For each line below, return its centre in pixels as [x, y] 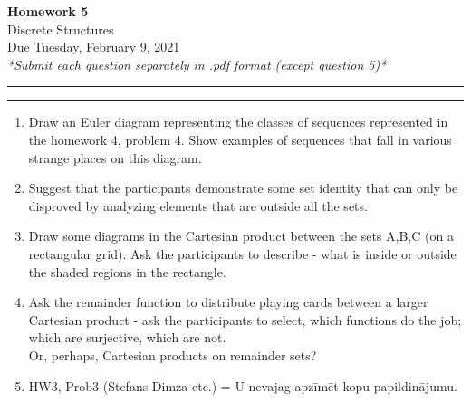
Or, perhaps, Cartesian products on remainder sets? [173, 354]
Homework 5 [48, 11]
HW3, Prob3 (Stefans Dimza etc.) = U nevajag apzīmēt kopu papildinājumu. [243, 385]
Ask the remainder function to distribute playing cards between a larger [228, 302]
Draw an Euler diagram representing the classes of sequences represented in [238, 122]
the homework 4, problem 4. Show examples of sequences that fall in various [240, 139]
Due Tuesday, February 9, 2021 [94, 47]
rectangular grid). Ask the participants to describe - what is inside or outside [242, 253]
